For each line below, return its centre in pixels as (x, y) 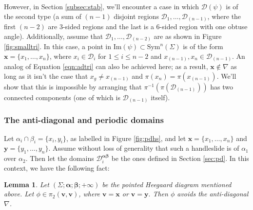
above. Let (19, 194)
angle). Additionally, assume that (54, 36)
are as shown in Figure (188, 36)
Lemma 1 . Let (27, 184)
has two (222, 86)
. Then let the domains (60, 158)
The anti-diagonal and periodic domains (84, 120)
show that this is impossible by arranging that (73, 86)
